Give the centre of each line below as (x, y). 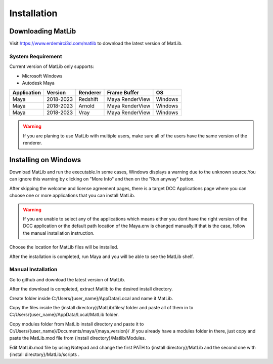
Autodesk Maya (38, 83)
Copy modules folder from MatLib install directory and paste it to (77, 324)
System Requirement (36, 56)
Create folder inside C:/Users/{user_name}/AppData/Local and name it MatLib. (91, 298)
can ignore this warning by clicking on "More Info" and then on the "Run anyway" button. (102, 179)
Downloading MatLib (43, 31)
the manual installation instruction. (59, 233)
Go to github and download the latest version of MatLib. (67, 279)
